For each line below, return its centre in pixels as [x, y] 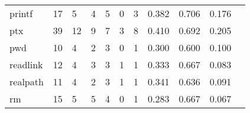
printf [21, 13]
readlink [26, 64]
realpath [27, 82]
